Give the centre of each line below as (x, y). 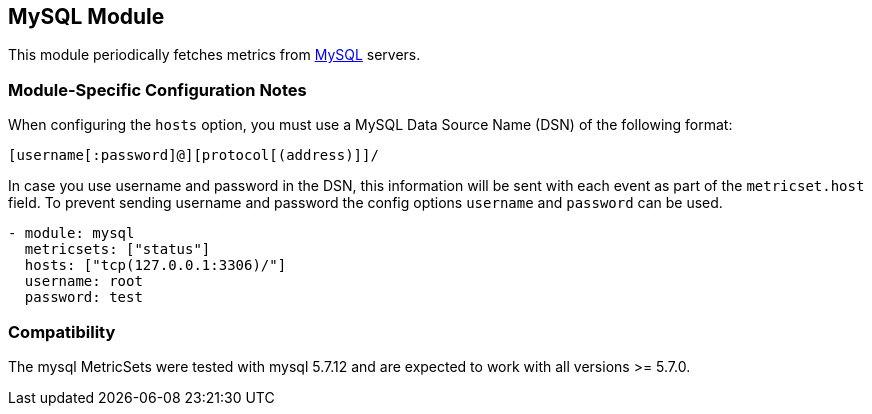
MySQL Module (86, 16)
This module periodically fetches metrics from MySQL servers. (214, 55)
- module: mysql (71, 233)
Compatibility (62, 331)
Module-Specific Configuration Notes (157, 89)
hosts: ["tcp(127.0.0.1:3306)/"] (155, 265)
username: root (83, 281)
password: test (83, 297)
